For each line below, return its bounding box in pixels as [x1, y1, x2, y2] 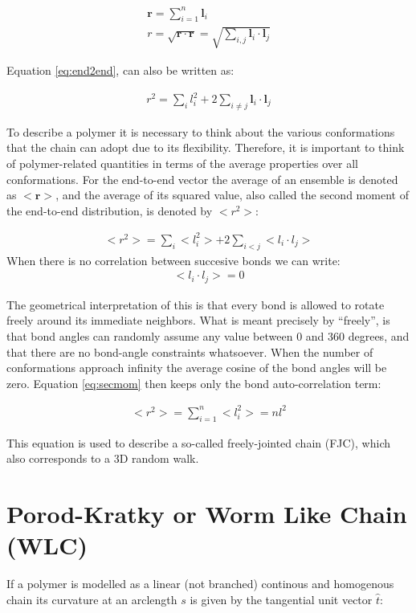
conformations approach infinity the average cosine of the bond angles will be [6, 359, 387, 376]
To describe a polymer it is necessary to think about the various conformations [6, 123, 395, 140]
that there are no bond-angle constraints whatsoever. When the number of [6, 343, 373, 360]
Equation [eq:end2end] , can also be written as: [6, 61, 235, 78]
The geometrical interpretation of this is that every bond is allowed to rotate [6, 296, 385, 313]
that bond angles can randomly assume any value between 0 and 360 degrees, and [6, 327, 410, 344]
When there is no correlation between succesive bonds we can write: [6, 251, 341, 268]
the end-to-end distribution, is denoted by [6, 202, 213, 219]
